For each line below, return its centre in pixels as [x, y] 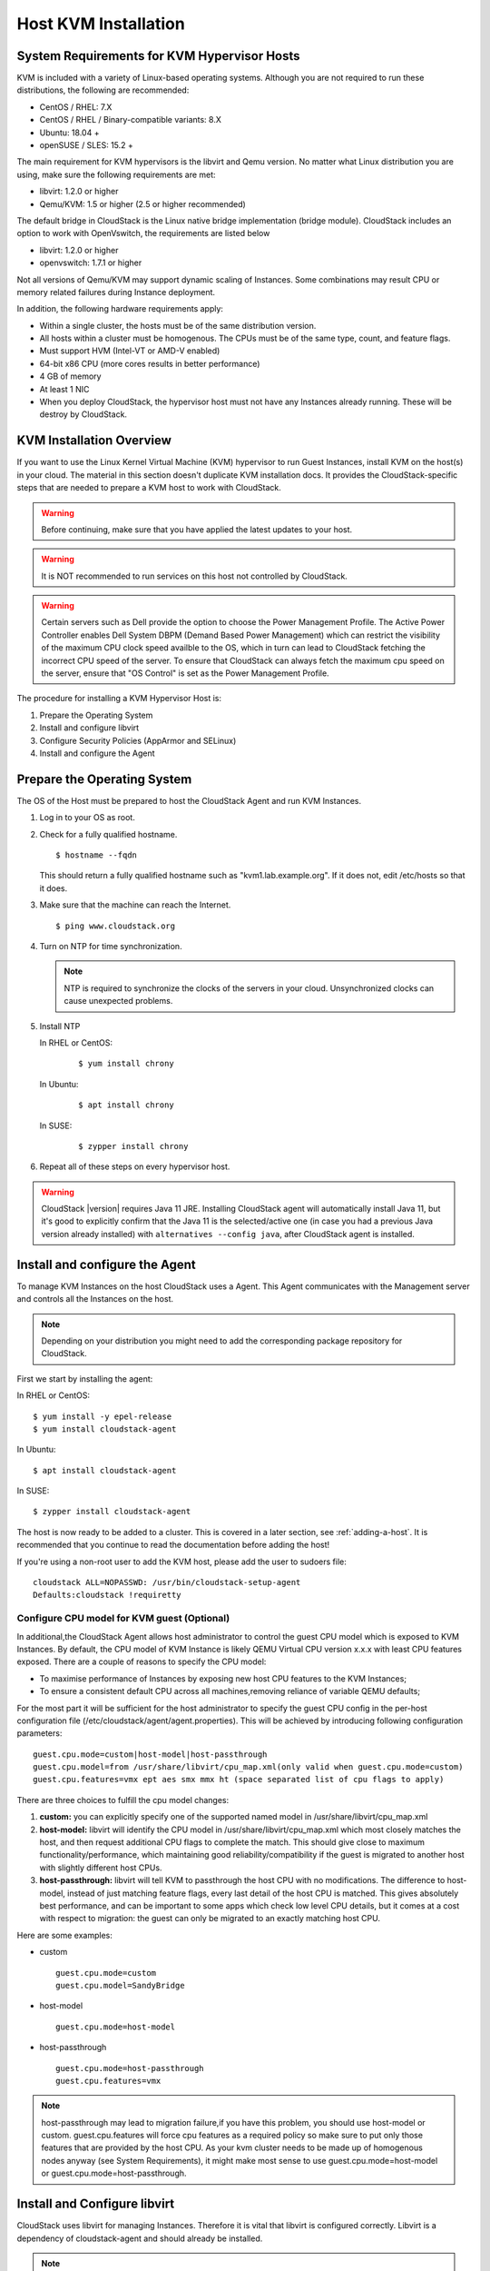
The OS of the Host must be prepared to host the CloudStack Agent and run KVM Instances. [189, 800]
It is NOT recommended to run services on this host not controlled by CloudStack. [195, 576]
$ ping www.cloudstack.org [116, 926]
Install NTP [60, 1026]
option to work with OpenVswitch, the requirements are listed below [143, 233]
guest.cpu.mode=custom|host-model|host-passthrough [150, 1754]
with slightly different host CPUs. [101, 1868]
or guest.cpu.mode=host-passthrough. [114, 2173]
